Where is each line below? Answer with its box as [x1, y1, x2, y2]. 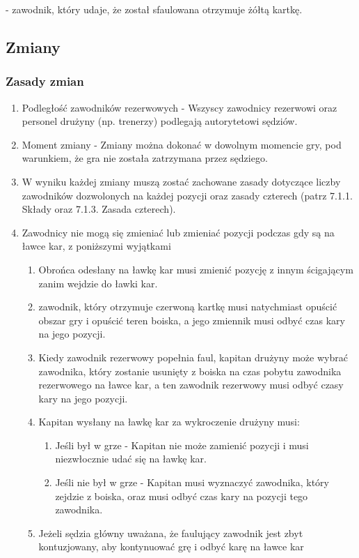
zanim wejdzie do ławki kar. [38, 276, 158, 290]
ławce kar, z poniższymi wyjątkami [22, 239, 171, 253]
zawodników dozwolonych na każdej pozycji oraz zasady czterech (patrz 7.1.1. [22, 188, 353, 202]
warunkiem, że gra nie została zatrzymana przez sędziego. [22, 151, 268, 165]
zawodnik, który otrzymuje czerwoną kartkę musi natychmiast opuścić [38, 299, 337, 314]
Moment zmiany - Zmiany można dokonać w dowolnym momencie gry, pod [22, 137, 342, 151]
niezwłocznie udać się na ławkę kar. [55, 451, 207, 466]
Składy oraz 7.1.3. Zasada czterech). [22, 202, 176, 216]
